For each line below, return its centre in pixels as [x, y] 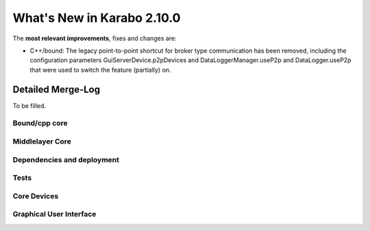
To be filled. [29, 105]
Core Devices [36, 196]
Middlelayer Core [42, 141]
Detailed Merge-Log [57, 89]
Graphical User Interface [54, 214]
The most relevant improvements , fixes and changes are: [95, 38]
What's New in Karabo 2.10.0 [97, 18]
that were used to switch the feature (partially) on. [100, 70]
